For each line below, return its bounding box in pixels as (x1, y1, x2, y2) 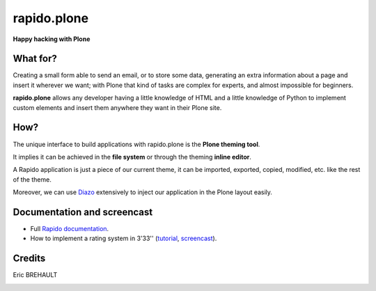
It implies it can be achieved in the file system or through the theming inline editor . (13, 152, 252, 161)
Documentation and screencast (13, 206, 153, 218)
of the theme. (13, 175, 52, 184)
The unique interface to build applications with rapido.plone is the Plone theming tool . (13, 140, 260, 148)
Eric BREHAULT (13, 271, 58, 279)
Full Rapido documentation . (30, 225, 109, 233)
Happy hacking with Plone (13, 35, 91, 43)
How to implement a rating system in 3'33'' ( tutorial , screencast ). (30, 234, 217, 243)
